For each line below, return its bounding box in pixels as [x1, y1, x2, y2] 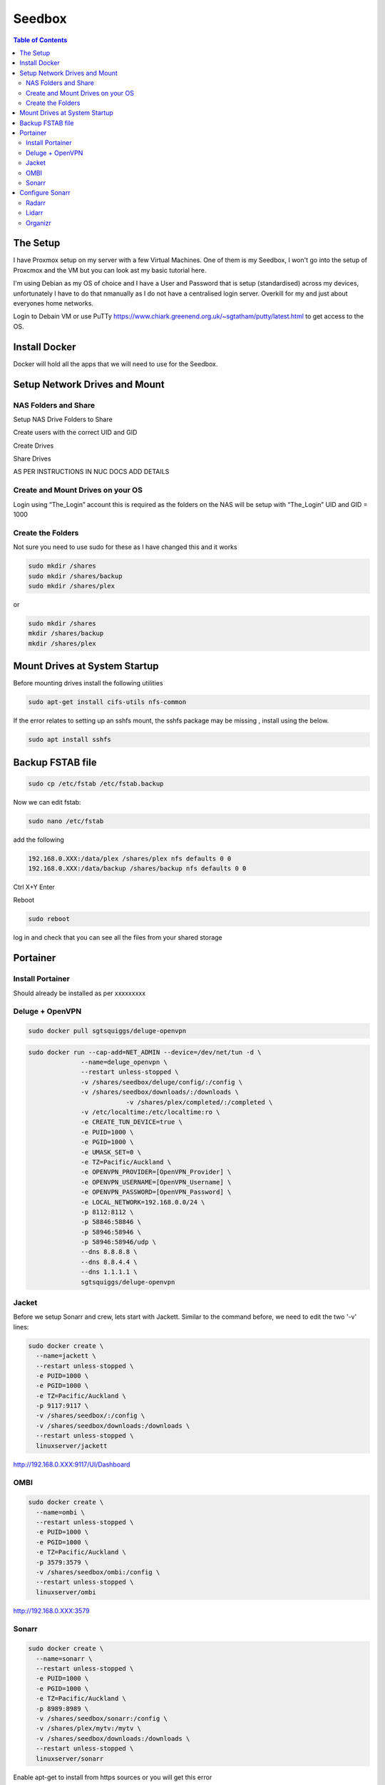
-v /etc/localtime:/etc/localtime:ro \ [81, 1107, 220, 1116]
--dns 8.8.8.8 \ [81, 1248, 138, 1256]
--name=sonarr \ [36, 1654, 93, 1663]
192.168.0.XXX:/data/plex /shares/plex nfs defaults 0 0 [28, 854, 232, 863]
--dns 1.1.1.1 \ [81, 1268, 138, 1276]
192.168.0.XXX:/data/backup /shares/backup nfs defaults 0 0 [28, 865, 247, 873]
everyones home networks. [13, 299, 94, 308]
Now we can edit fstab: [13, 798, 81, 806]
